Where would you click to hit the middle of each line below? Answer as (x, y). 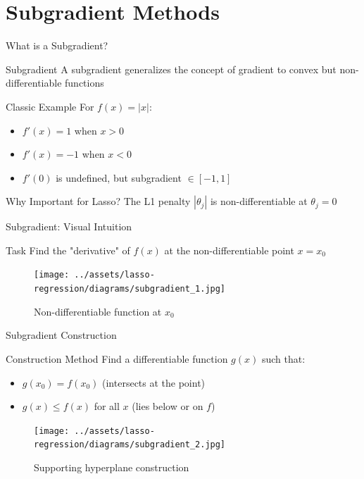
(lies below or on (168, 406)
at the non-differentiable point (229, 250)
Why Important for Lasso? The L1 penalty (98, 201)
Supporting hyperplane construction (112, 467)
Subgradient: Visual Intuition (69, 226)
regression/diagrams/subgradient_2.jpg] (130, 445)
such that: (283, 358)
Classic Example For (50, 106)
